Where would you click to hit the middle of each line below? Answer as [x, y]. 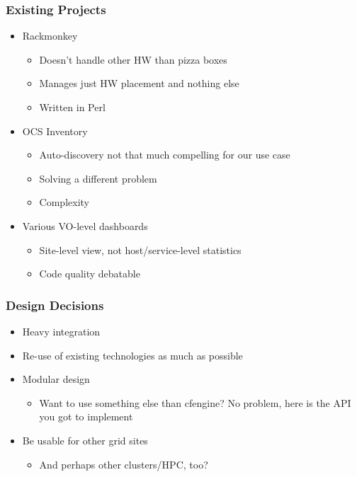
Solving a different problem [98, 178]
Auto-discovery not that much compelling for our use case [165, 155]
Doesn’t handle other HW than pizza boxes [133, 59]
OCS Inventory [55, 131]
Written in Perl [72, 107]
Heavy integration [61, 331]
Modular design [56, 379]
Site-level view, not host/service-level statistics [140, 249]
